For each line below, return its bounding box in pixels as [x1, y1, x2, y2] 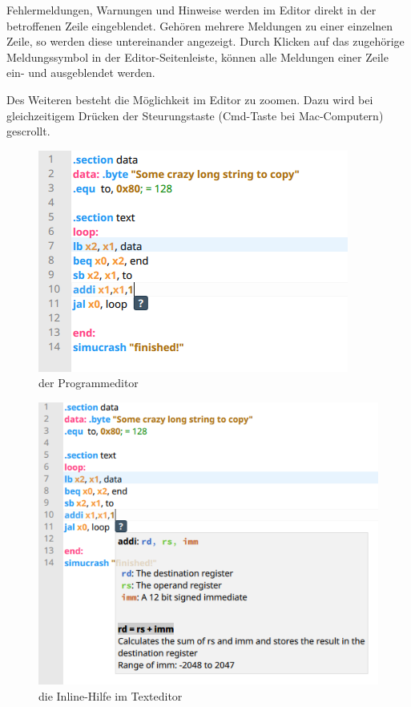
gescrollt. [6, 123, 50, 139]
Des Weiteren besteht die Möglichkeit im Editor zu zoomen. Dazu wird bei [6, 91, 373, 107]
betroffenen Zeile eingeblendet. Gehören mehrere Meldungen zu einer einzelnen [6, 17, 393, 34]
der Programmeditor [38, 374, 139, 391]
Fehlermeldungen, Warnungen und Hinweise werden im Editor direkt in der [6, 2, 377, 18]
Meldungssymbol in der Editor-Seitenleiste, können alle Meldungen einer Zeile [6, 48, 389, 65]
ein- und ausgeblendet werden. [6, 64, 155, 81]
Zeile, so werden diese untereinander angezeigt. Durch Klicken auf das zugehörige [6, 33, 405, 50]
